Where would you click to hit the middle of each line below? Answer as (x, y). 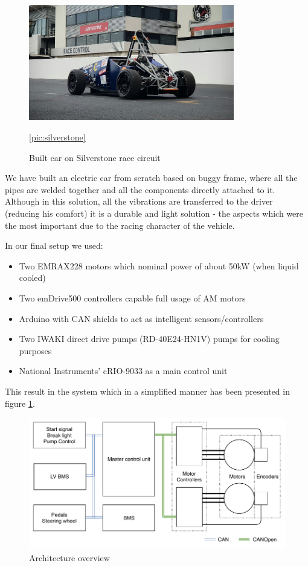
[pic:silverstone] (57, 137)
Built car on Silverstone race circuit (95, 157)
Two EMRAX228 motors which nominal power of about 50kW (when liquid (159, 265)
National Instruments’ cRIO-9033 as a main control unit (123, 371)
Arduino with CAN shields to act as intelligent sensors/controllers (141, 318)
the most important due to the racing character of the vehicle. (120, 225)
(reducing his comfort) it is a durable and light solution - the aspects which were (154, 213)
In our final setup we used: (54, 245)
